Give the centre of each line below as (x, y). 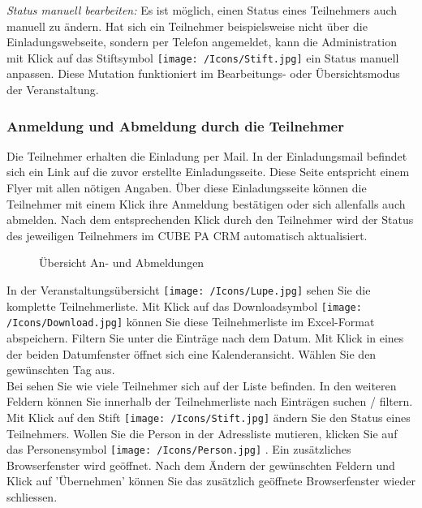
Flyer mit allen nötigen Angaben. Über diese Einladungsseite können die (187, 188)
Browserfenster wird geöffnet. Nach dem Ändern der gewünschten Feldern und (201, 465)
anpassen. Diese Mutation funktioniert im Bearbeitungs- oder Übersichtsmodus (203, 73)
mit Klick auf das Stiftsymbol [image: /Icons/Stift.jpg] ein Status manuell (203, 57)
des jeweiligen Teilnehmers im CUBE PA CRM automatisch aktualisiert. (187, 235)
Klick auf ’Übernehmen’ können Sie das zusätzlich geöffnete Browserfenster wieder (211, 481)
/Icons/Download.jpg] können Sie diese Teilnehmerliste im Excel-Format (191, 322)
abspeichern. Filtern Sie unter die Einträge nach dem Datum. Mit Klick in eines (205, 337)
